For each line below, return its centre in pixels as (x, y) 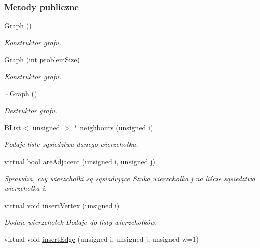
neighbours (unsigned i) (117, 127)
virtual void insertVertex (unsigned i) (62, 205)
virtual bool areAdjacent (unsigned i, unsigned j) (80, 161)
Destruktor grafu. (31, 110)
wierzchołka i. (26, 188)
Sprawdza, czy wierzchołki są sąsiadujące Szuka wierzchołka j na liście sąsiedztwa (130, 178)
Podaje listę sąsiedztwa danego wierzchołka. (71, 144)
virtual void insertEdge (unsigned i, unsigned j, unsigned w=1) (101, 239)
